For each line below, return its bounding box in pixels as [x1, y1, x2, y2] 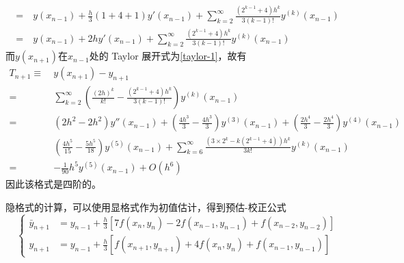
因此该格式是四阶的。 [5, 177, 101, 191]
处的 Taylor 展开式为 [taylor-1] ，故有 [89, 49, 247, 63]
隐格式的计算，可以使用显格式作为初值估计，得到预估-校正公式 [5, 199, 286, 214]
